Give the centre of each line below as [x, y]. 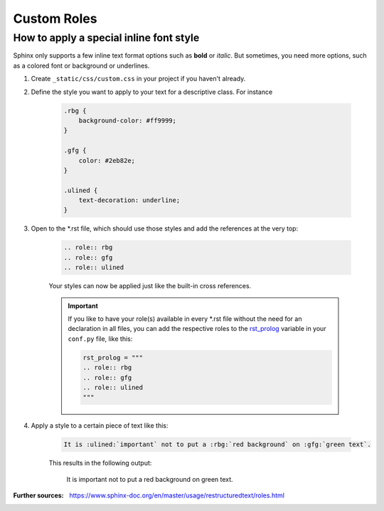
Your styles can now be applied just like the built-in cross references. [150, 286]
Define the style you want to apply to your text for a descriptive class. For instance [152, 92]
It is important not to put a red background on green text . [150, 479]
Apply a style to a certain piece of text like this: [100, 426]
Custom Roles [55, 19]
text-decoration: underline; [129, 200]
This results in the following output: [100, 463]
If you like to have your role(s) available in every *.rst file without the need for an [185, 318]
